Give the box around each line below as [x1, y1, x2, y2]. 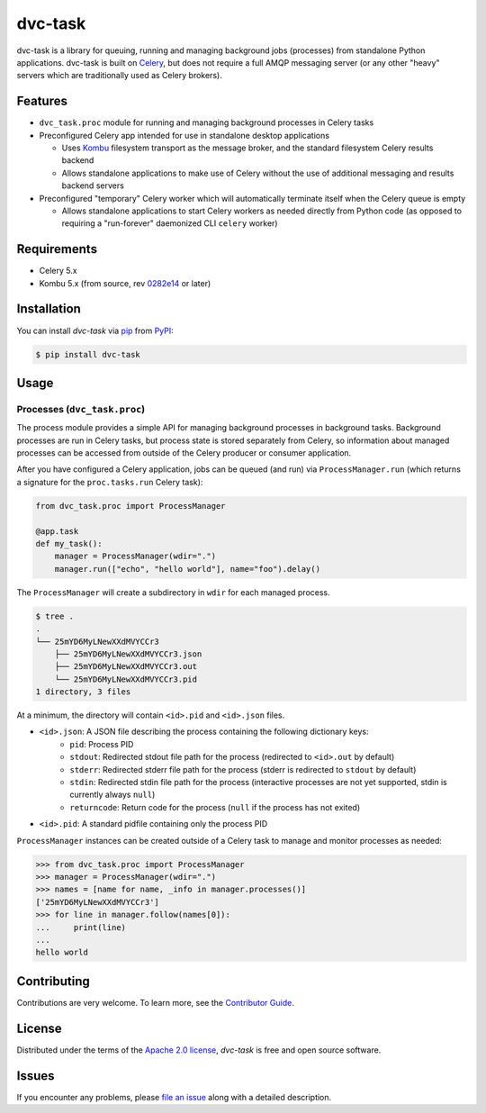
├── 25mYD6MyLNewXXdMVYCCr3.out [54, 662, 198, 672]
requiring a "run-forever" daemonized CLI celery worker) [61, 218, 278, 229]
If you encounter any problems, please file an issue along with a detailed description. [16, 1091, 332, 1102]
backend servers [61, 180, 125, 191]
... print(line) [35, 922, 126, 932]
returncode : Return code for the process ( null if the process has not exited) [69, 801, 361, 812]
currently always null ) [69, 789, 156, 801]
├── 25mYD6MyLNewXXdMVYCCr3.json [54, 648, 202, 659]
